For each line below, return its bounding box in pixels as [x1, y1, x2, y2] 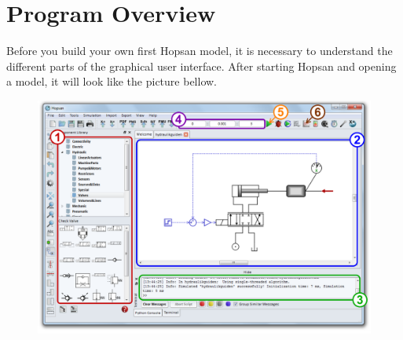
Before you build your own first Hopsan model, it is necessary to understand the [6, 42, 393, 59]
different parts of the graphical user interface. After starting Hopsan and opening [6, 57, 397, 74]
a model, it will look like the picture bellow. [6, 73, 217, 90]
